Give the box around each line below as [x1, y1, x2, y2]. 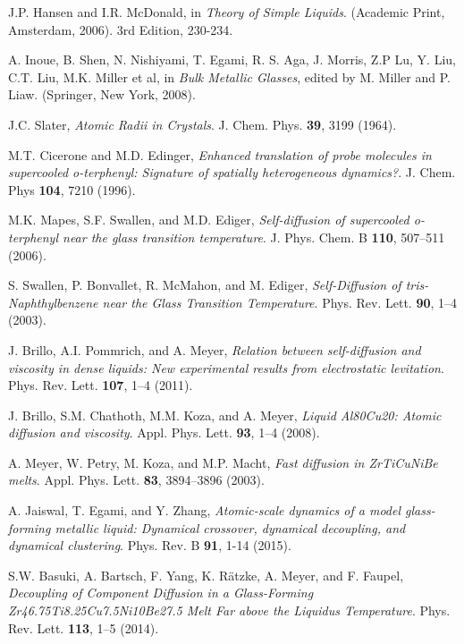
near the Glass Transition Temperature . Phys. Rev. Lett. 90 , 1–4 [102, 292, 458, 311]
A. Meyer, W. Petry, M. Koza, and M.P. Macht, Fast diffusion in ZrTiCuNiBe [8, 453, 438, 471]
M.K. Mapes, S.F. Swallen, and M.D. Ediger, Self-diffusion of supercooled [8, 210, 409, 229]
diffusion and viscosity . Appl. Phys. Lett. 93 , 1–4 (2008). [8, 423, 320, 442]
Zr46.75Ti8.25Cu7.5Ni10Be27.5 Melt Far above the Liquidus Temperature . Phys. [8, 601, 451, 620]
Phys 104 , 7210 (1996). [8, 180, 136, 199]
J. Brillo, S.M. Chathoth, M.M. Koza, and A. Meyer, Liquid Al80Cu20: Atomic [8, 405, 442, 424]
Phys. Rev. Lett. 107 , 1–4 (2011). [8, 376, 193, 394]
